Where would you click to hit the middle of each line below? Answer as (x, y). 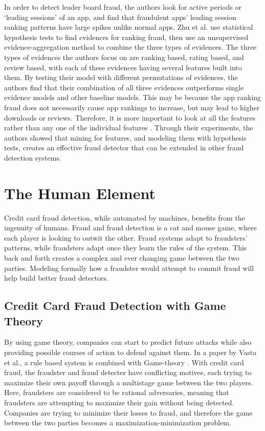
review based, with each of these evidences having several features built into (123, 67)
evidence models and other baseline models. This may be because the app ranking (133, 97)
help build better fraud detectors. (57, 278)
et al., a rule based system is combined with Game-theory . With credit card (124, 362)
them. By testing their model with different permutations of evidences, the (121, 77)
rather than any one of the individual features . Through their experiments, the (129, 128)
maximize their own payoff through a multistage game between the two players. (129, 382)
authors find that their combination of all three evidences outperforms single (124, 87)
